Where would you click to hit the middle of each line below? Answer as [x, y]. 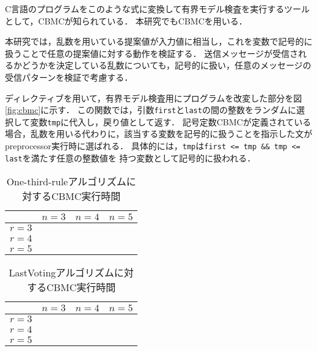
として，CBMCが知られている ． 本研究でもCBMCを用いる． [126, 20]
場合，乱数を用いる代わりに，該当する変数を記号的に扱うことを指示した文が [159, 134]
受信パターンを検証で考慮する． [69, 77]
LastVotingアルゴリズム [61, 273]
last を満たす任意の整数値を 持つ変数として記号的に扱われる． [130, 157]
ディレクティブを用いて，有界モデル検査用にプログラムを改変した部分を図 [154, 98]
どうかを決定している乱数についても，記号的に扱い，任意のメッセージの [166, 65]
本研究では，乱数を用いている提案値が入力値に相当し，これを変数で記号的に [159, 41]
